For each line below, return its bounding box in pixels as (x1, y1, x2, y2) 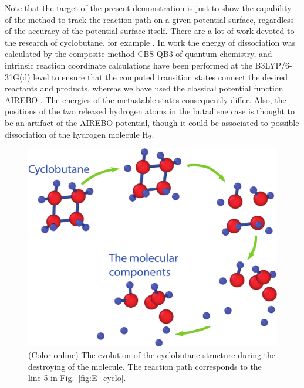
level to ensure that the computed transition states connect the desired (33, 70, 288, 83)
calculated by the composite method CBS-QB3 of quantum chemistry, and (5, 47, 272, 60)
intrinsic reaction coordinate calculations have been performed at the (5, 59, 252, 71)
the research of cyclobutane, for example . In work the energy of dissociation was (5, 36, 296, 48)
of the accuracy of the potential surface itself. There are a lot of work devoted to (5, 25, 295, 37)
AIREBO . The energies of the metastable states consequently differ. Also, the (5, 93, 286, 105)
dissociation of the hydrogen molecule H (5, 128, 148, 140)
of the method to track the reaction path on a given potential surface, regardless (5, 13, 294, 25)
